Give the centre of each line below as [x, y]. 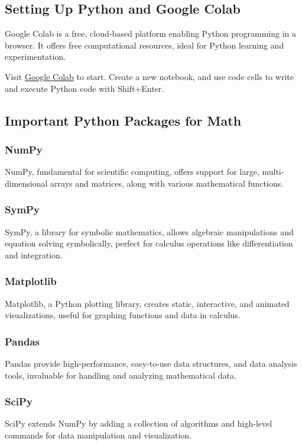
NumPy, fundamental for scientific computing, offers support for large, [132, 172]
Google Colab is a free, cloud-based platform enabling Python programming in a [150, 33]
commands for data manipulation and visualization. [98, 435]
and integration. [34, 254]
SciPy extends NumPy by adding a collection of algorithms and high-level [139, 423]
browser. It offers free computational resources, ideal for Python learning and [144, 45]
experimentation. [35, 57]
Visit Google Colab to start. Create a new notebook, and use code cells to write [149, 76]
